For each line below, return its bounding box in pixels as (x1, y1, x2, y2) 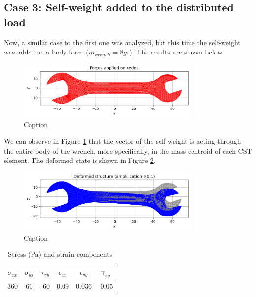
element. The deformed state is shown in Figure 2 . (4, 155, 156, 165)
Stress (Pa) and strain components (8, 249, 113, 259)
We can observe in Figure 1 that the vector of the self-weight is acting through (4, 135, 241, 146)
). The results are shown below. (129, 47, 224, 57)
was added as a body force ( (4, 47, 89, 57)
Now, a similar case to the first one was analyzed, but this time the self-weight (4, 37, 241, 47)
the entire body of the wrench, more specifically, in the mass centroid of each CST (4, 145, 252, 156)
